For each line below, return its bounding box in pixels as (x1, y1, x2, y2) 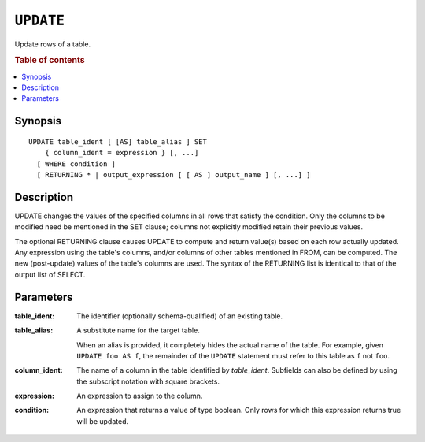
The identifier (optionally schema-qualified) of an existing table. (76, 311, 283, 321)
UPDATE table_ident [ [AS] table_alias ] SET (28, 137, 208, 146)
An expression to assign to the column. (76, 391, 203, 401)
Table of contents (14, 55, 86, 66)
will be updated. (76, 416, 129, 425)
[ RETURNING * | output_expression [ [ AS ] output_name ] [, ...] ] (36, 170, 311, 179)
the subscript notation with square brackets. (76, 377, 220, 386)
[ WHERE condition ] (36, 159, 116, 169)
